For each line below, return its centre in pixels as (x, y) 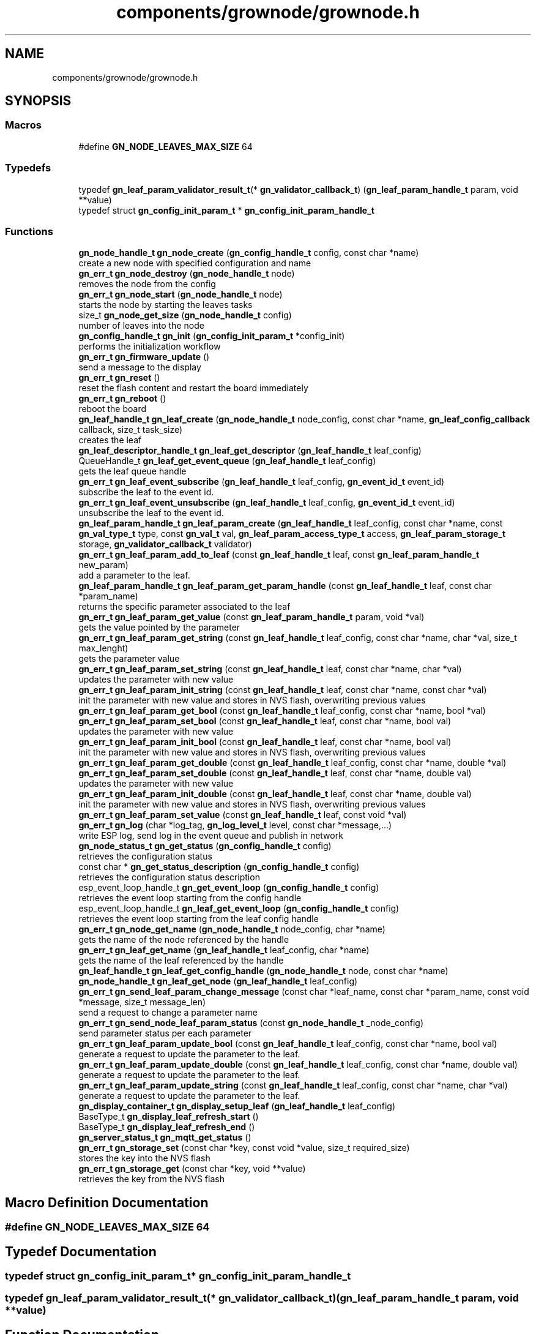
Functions (29, 231)
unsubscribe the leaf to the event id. (151, 513)
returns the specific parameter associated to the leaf (184, 607)
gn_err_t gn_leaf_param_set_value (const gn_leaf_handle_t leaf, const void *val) (243, 815)
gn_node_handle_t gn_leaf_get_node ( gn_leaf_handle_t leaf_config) (218, 981)
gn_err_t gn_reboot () (122, 399)
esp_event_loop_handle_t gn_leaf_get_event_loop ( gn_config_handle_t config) (239, 909)
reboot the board (113, 409)
